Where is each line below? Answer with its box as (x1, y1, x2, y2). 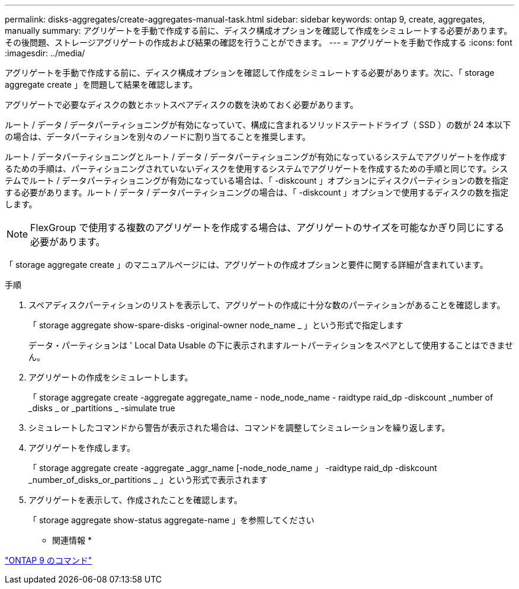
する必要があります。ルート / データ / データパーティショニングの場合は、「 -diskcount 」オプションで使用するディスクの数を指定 (5, 187, 509, 197)
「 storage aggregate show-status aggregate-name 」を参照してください (28, 515, 315, 525)
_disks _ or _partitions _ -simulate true (28, 403, 175, 413)
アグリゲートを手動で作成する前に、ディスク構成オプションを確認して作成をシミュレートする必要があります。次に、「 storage (5, 68, 495, 78)
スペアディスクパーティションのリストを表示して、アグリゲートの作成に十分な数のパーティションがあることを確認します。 (28, 300, 505, 310)
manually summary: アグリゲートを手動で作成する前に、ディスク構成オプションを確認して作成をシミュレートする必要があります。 (5, 25, 512, 36)
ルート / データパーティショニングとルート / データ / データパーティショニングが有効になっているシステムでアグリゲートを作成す (5, 152, 507, 162)
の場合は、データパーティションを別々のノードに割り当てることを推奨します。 (5, 132, 310, 142)
